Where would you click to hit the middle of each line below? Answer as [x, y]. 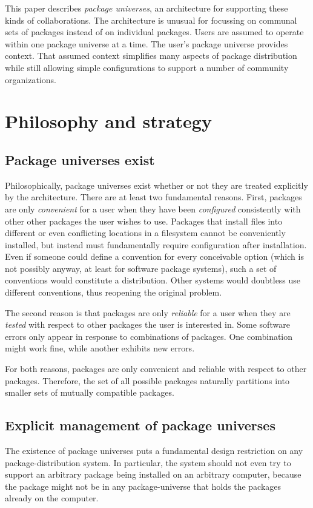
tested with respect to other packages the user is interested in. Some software [147, 324]
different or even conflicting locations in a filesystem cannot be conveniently [145, 233]
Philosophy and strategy [108, 121]
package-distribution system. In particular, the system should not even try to [148, 462]
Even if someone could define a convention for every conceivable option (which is [154, 256]
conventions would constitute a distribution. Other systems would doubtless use [153, 280]
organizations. [31, 79]
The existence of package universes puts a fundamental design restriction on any [154, 451]
